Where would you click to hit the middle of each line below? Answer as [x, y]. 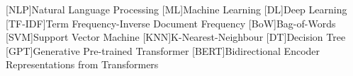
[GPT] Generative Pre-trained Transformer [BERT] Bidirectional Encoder [163, 50]
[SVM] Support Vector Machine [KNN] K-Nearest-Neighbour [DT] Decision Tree [176, 37]
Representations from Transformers [82, 64]
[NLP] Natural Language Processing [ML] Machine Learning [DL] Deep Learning [176, 9]
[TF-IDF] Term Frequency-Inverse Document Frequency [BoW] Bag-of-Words [171, 23]
